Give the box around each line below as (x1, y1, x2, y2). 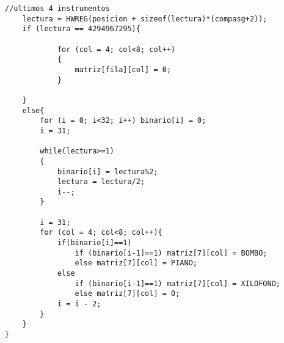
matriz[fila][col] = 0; (75, 65, 172, 74)
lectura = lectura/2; (57, 177, 145, 186)
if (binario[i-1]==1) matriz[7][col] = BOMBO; (75, 248, 268, 257)
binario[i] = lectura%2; (57, 167, 158, 176)
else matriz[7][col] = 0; (75, 289, 180, 298)
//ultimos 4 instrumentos (5, 4, 110, 13)
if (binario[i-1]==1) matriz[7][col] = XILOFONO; (75, 279, 281, 288)
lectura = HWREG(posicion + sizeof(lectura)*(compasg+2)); (22, 14, 268, 23)
